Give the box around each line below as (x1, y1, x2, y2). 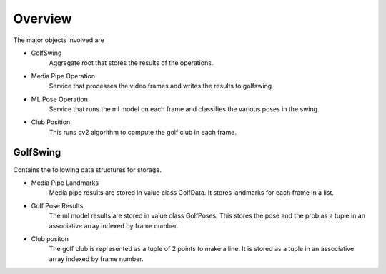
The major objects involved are (13, 36, 105, 44)
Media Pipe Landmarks (31, 178, 99, 187)
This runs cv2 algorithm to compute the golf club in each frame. (49, 128, 237, 136)
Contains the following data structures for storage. (13, 165, 162, 174)
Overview (13, 11, 72, 26)
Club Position (31, 118, 71, 126)
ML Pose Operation (31, 95, 89, 103)
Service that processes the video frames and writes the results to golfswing (49, 82, 272, 91)
